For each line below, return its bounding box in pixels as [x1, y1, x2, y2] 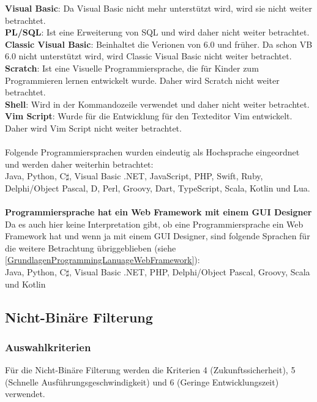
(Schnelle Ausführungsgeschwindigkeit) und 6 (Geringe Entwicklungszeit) [5, 375, 279, 388]
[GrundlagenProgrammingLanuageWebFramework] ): [5, 253, 200, 266]
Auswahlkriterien [5, 339, 91, 354]
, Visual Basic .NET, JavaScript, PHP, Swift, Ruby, [69, 169, 263, 182]
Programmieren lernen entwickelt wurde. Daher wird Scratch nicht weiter [5, 73, 280, 86]
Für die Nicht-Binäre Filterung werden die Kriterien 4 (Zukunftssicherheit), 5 [5, 363, 296, 376]
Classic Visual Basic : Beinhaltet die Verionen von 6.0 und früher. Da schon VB [5, 37, 313, 50]
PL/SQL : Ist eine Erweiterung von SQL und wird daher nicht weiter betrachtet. [5, 26, 310, 39]
